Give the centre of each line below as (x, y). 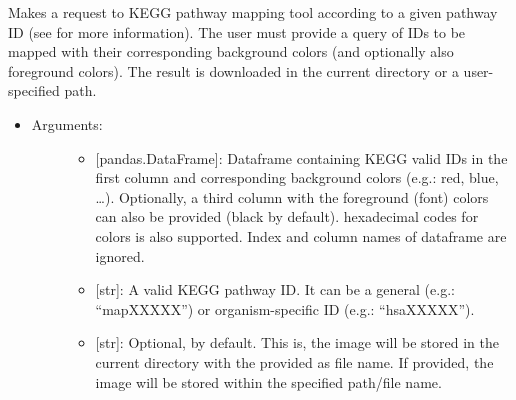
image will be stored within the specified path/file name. (268, 381)
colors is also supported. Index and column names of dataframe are (301, 235)
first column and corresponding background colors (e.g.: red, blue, (297, 177)
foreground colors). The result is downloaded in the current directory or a (233, 70)
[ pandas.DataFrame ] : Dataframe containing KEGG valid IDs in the (301, 157)
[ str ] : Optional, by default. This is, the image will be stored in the (297, 342)
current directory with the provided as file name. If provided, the (294, 361)
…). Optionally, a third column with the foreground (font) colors (292, 196)
